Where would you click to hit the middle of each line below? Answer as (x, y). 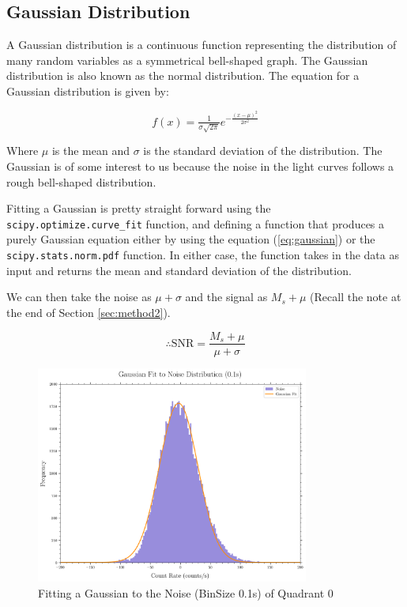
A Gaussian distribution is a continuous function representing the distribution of (202, 45)
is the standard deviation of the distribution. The (263, 151)
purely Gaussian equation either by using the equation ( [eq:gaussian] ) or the (191, 239)
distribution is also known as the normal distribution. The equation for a (183, 75)
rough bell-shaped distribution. (81, 181)
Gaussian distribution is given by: (88, 90)
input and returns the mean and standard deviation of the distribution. (179, 270)
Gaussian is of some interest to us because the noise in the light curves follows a (200, 166)
